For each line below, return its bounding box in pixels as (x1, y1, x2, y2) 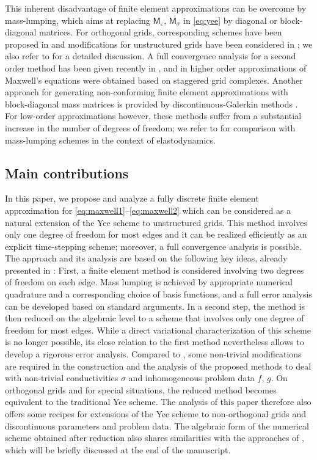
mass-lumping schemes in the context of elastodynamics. (5, 133, 216, 146)
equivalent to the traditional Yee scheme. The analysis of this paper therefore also (5, 395, 312, 408)
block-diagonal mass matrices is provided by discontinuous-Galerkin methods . (5, 97, 298, 110)
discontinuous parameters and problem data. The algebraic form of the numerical (5, 419, 309, 432)
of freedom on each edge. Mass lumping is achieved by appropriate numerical (5, 276, 293, 288)
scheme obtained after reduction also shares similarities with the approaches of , (5, 431, 304, 444)
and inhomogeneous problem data (128, 371, 255, 384)
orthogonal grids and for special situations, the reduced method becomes (5, 383, 277, 396)
